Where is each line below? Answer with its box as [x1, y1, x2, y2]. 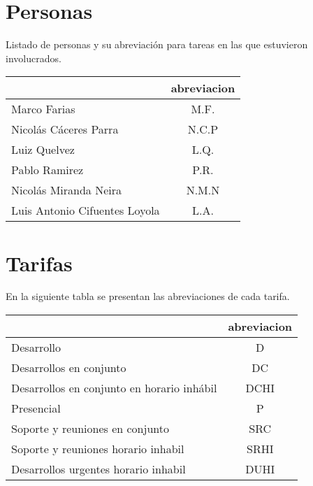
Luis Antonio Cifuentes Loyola [11, 202, 160, 219]
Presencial [11, 400, 61, 417]
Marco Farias [11, 101, 75, 117]
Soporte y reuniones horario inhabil [11, 441, 184, 457]
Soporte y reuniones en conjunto [11, 420, 169, 437]
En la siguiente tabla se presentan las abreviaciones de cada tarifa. [6, 289, 290, 303]
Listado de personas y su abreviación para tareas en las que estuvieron [6, 37, 308, 52]
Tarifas [6, 248, 73, 277]
